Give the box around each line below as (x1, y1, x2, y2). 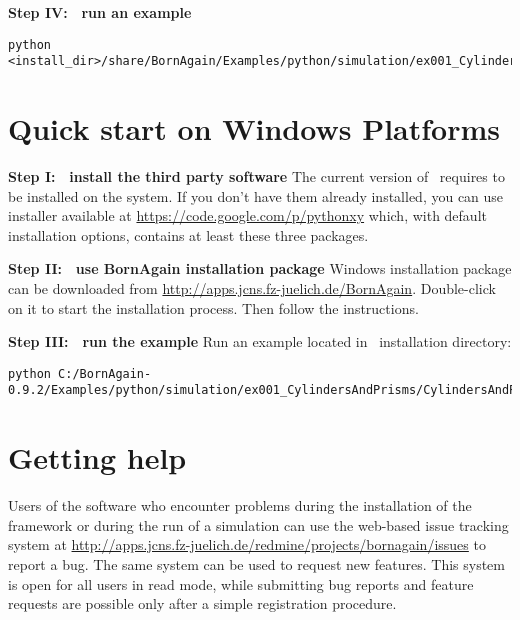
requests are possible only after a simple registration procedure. (8, 593, 397, 614)
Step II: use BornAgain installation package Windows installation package (8, 258, 512, 279)
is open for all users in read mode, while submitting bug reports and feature (8, 573, 474, 594)
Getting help (8, 437, 187, 478)
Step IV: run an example (8, 2, 192, 22)
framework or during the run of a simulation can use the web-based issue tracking (8, 514, 509, 535)
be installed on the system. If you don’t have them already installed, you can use (8, 185, 504, 206)
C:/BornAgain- (58, 366, 152, 381)
